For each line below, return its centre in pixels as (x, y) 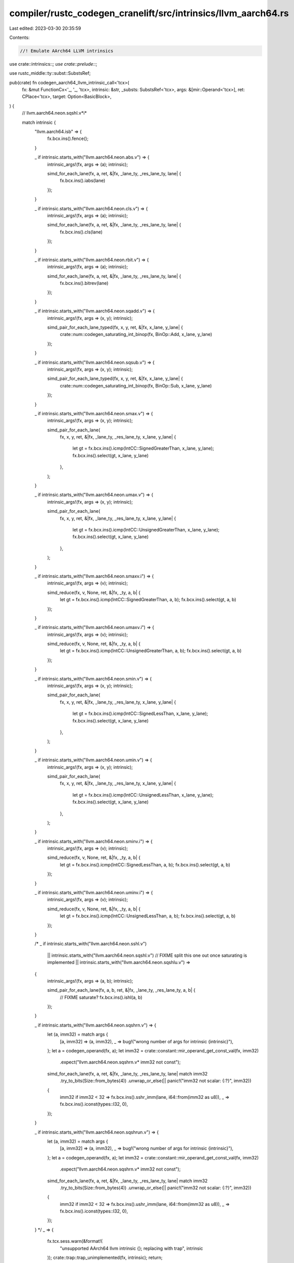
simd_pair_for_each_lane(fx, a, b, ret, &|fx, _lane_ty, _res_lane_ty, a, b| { (121, 990)
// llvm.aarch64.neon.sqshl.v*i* (54, 113)
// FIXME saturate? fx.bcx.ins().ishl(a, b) (101, 997)
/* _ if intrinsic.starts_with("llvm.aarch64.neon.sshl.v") (91, 944)
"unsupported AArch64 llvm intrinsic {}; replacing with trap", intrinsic (131, 1248)
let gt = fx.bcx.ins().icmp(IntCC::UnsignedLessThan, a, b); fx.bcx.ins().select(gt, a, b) (148, 916)
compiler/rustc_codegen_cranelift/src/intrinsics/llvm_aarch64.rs (149, 13)
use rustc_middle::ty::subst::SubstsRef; (50, 73)
